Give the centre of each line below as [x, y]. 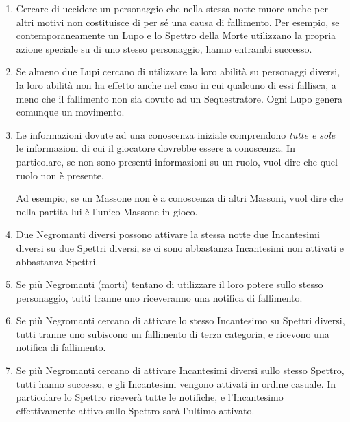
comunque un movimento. [70, 112]
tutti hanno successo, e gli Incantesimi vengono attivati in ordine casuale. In [176, 383]
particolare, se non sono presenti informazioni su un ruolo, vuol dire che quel [177, 161]
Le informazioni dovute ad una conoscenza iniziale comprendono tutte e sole [176, 134]
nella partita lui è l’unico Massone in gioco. [107, 211]
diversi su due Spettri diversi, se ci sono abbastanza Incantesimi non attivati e [180, 247]
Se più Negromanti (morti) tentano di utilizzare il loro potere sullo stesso [170, 284]
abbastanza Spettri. [57, 261]
